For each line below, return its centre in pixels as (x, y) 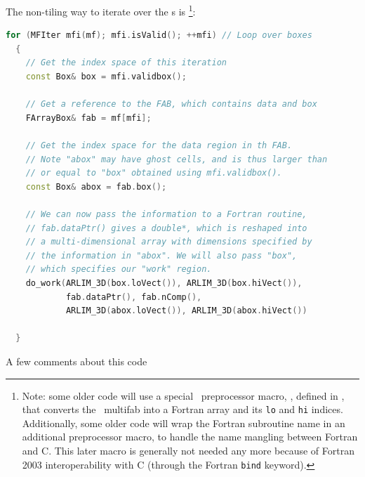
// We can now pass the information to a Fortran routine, (166, 214)
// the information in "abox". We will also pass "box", (161, 255)
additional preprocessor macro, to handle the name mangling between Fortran (190, 437)
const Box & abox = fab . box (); (96, 187)
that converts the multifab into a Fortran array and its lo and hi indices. (182, 409)
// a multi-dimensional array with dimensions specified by (169, 242)
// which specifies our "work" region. (119, 269)
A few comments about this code (77, 361)
